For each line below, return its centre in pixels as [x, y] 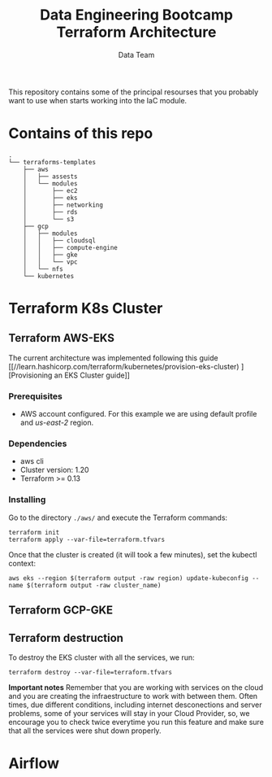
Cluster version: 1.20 [54, 470]
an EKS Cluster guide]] [92, 375]
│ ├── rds [51, 212]
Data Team [136, 55]
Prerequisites [35, 396]
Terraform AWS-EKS [62, 338]
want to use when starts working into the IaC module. [98, 100]
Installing [27, 500]
